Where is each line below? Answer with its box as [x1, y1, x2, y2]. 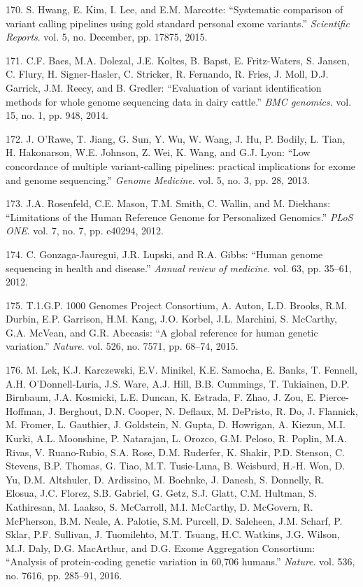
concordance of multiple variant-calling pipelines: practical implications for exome [6, 158, 356, 173]
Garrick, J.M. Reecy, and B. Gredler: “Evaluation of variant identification [6, 80, 322, 94]
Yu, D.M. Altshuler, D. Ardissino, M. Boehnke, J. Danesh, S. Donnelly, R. [6, 472, 325, 486]
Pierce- [319, 390, 349, 404]
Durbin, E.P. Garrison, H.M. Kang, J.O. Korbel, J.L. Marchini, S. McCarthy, [6, 311, 337, 326]
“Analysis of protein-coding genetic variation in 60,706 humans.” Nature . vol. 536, [6, 554, 355, 569]
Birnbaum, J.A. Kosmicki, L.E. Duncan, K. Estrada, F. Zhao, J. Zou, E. [6, 390, 316, 404]
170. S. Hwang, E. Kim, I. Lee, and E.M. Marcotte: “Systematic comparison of [6, 2, 343, 16]
